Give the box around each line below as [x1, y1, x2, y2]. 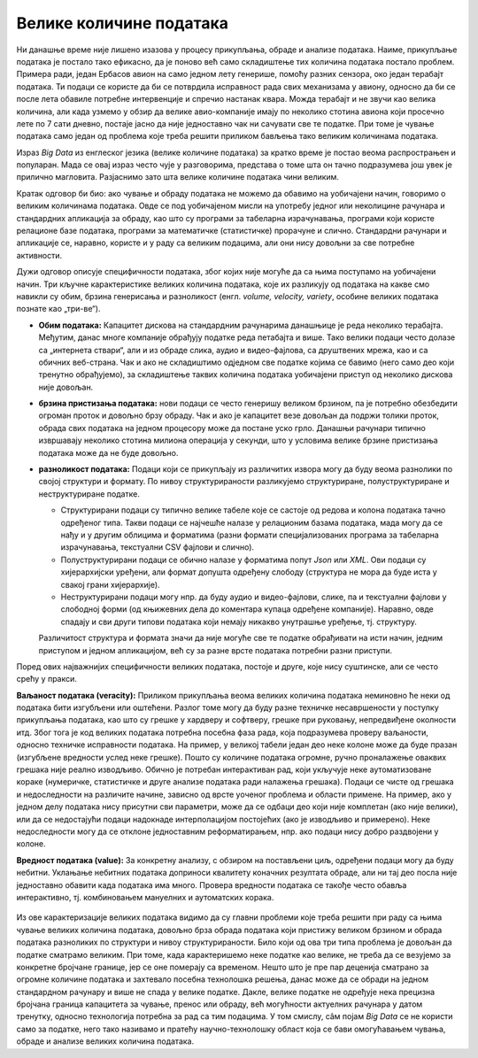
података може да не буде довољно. [38, 447, 179, 458]
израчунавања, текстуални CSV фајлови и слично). [60, 542, 255, 552]
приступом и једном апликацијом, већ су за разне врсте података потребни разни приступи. [38, 645, 393, 655]
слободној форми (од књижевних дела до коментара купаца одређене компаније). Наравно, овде [60, 604, 434, 614]
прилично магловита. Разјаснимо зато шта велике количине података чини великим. [16, 172, 340, 182]
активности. [16, 250, 63, 260]
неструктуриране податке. [38, 488, 141, 499]
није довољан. [38, 382, 94, 392]
